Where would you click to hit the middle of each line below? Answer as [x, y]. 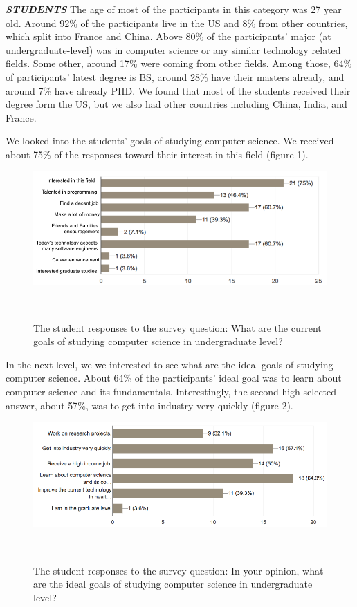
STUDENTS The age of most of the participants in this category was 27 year [174, 9]
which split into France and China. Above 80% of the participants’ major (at [168, 36]
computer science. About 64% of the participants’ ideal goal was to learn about [174, 378]
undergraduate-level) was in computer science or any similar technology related [173, 49]
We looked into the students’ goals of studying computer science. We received [170, 141]
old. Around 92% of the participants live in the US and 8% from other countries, [177, 22]
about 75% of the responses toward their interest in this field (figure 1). [157, 154]
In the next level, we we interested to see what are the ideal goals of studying [170, 364]
